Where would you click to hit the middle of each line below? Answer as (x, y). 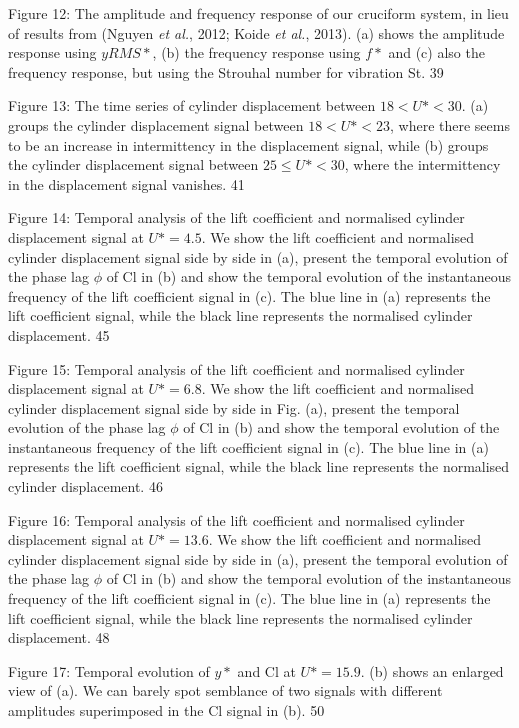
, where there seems (450, 124)
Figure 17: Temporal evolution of (109, 670)
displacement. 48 (59, 637)
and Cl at (266, 670)
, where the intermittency (422, 164)
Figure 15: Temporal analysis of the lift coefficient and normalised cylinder (236, 368)
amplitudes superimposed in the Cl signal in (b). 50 (166, 710)
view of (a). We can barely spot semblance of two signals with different (225, 690)
